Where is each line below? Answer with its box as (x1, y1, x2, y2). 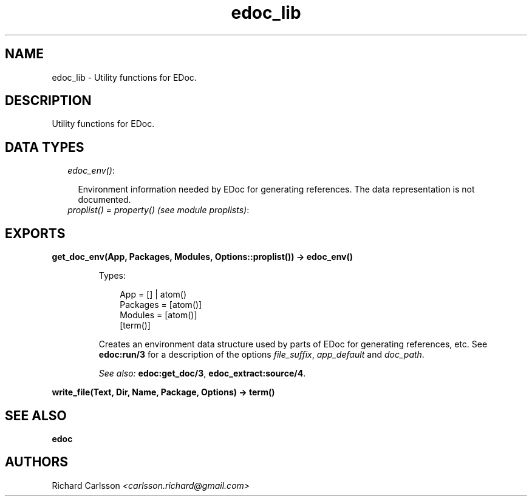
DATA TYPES (5, 139, 84, 155)
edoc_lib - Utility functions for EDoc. (52, 72, 197, 83)
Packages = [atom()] (120, 299, 202, 310)
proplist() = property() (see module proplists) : (67, 205, 250, 216)
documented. (78, 194, 131, 205)
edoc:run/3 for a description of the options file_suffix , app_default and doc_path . (98, 349, 425, 360)
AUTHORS (5, 454, 69, 470)
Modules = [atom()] (120, 310, 197, 321)
